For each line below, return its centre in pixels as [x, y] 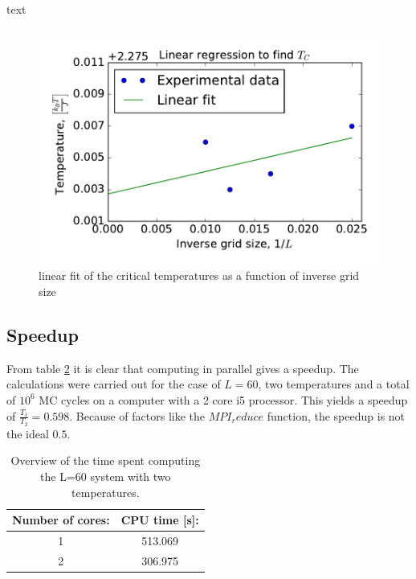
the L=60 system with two [106, 476]
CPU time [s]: [160, 520]
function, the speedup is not [336, 415]
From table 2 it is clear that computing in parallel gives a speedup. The [183, 368]
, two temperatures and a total [334, 384]
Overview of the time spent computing [106, 460]
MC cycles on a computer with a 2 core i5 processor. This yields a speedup [223, 399]
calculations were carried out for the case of [114, 384]
